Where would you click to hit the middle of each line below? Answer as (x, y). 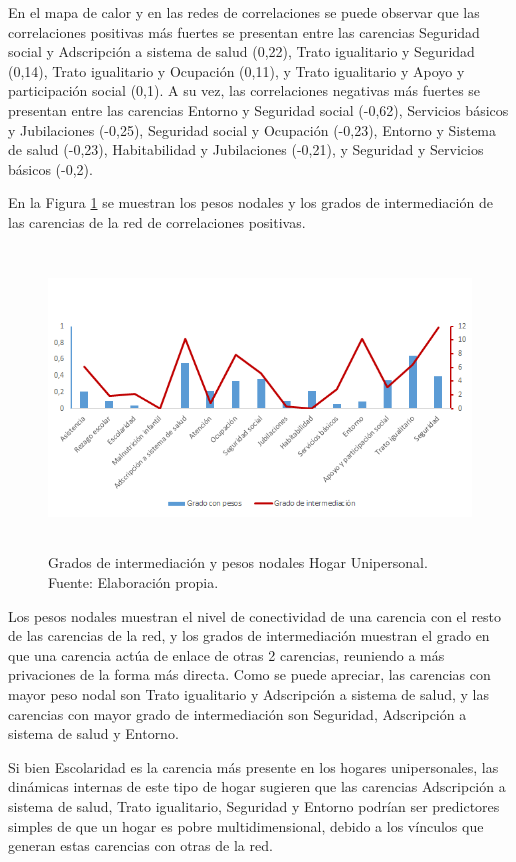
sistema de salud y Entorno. (93, 733)
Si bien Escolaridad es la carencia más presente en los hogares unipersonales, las (253, 766)
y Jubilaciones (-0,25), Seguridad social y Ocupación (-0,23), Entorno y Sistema (252, 129)
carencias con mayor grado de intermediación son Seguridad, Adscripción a (237, 713)
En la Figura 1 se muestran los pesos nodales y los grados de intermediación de (250, 202)
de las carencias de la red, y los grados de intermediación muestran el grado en (249, 635)
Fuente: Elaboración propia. (133, 582)
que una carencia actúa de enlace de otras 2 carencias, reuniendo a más (226, 654)
